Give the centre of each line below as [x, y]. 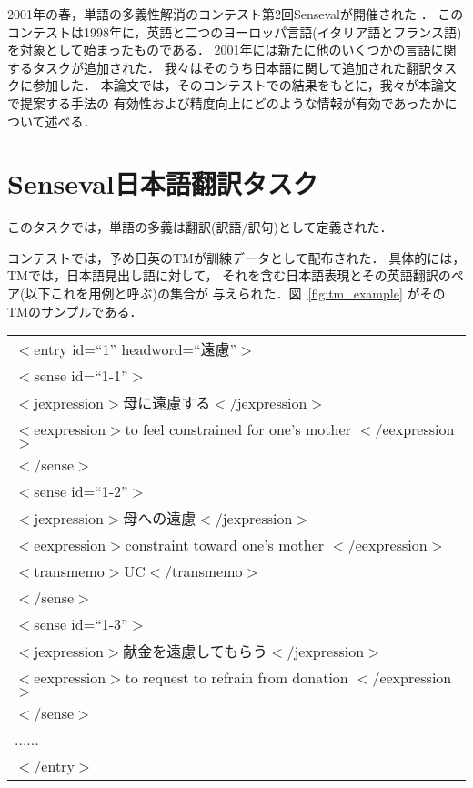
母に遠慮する [167, 403]
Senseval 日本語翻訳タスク [163, 183]
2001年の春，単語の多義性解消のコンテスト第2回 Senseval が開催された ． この [236, 14]
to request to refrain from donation [236, 678]
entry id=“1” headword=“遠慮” [136, 349]
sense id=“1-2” [81, 491]
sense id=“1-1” [81, 376]
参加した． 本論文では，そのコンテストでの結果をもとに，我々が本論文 [244, 85]
